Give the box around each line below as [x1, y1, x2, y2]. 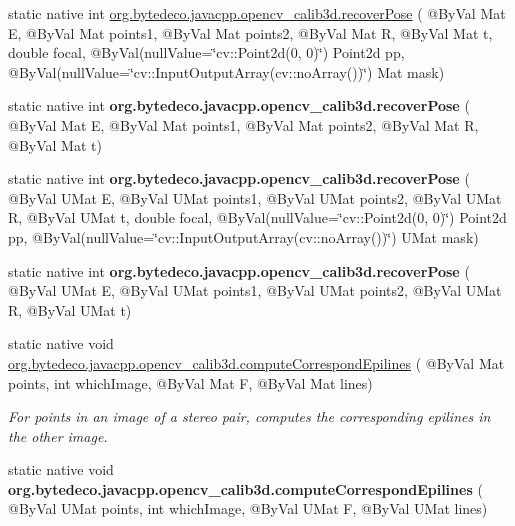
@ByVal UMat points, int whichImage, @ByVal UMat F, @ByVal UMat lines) [8, 498, 488, 519]
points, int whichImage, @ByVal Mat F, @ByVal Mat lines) [8, 372, 373, 393]
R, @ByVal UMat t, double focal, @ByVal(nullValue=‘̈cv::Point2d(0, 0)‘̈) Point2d [8, 207, 507, 228]
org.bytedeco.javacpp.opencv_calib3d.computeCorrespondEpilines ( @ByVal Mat [8, 352, 505, 373]
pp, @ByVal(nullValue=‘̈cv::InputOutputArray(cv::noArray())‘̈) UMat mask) [8, 226, 479, 247]
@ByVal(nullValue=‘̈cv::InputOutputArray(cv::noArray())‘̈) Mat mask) [8, 61, 445, 82]
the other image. [8, 425, 108, 446]
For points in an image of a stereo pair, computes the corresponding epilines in [8, 406, 491, 427]
